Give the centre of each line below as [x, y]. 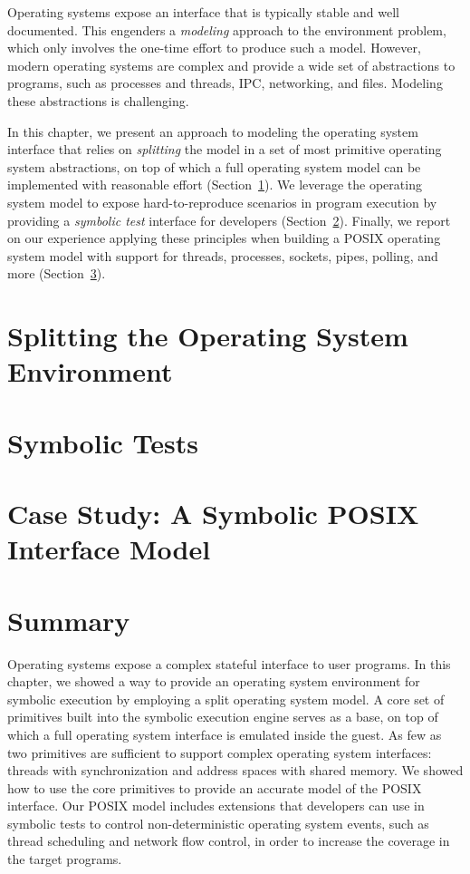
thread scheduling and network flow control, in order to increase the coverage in [229, 841]
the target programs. [65, 859]
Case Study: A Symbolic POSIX [213, 514]
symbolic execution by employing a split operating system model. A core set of [226, 699]
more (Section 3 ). [57, 273]
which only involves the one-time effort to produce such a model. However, [214, 48]
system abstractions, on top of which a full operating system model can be [214, 166]
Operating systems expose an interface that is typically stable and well [203, 12]
